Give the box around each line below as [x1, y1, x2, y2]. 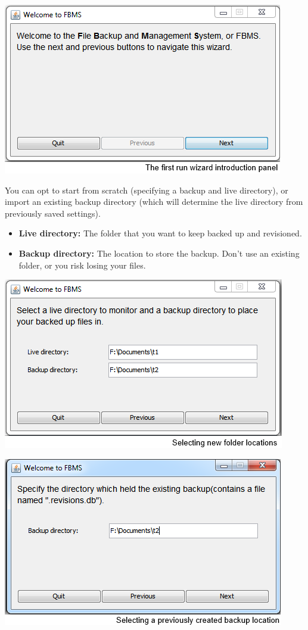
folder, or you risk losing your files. [18, 258, 146, 271]
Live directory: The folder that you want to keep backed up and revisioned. [18, 227, 302, 239]
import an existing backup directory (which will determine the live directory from [5, 195, 303, 208]
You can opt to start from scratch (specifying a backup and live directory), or [5, 183, 288, 196]
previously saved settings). [5, 207, 101, 219]
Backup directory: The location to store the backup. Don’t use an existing [18, 247, 300, 259]
